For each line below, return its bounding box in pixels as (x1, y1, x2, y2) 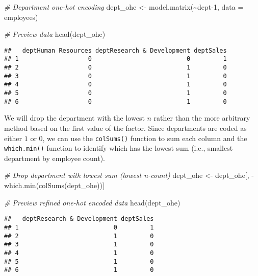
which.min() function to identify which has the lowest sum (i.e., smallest (4, 143, 233, 153)
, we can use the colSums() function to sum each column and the (42, 132, 247, 143)
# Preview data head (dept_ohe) (4, 29, 106, 39)
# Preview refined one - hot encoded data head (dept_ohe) (4, 197, 180, 208)
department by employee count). (4, 152, 105, 163)
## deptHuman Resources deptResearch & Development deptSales (4, 47, 227, 54)
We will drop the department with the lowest (4, 112, 145, 123)
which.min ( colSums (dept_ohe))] (4, 180, 105, 191)
